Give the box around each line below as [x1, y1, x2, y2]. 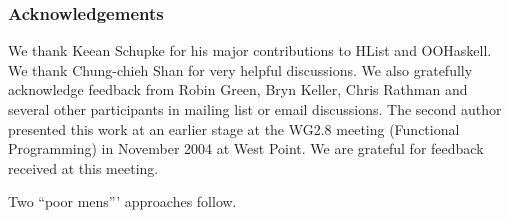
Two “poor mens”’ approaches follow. [8, 191, 237, 212]
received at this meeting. [8, 157, 159, 178]
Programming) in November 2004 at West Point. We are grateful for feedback [8, 138, 484, 159]
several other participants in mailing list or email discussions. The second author [8, 99, 502, 119]
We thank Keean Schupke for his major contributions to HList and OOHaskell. [8, 40, 492, 61]
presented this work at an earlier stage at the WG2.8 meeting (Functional [8, 118, 460, 139]
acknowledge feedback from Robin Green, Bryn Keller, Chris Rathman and [8, 79, 468, 100]
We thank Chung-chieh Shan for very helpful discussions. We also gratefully [8, 59, 473, 80]
